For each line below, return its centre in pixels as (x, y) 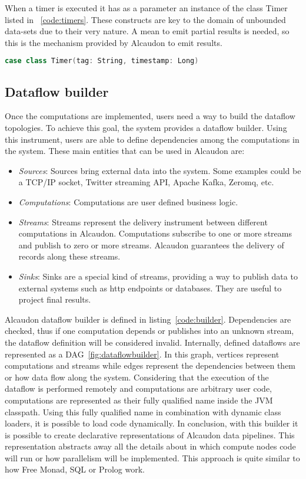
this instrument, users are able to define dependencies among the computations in (152, 139)
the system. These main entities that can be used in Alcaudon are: (125, 151)
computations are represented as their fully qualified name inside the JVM (139, 400)
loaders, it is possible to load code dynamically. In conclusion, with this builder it (152, 423)
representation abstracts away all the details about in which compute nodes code (150, 446)
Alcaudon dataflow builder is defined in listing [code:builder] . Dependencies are (148, 319)
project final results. (55, 299)
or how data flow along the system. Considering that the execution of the (137, 377)
